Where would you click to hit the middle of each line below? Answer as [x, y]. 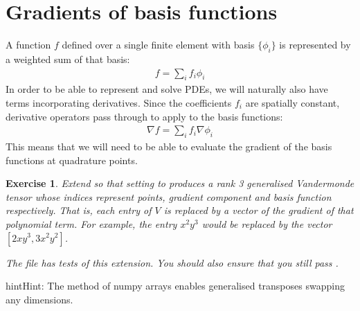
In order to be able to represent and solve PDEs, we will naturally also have [167, 89]
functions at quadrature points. [72, 160]
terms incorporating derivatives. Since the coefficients [119, 102]
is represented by [315, 45]
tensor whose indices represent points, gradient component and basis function [169, 196]
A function [28, 45]
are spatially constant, [292, 102]
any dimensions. [39, 299]
